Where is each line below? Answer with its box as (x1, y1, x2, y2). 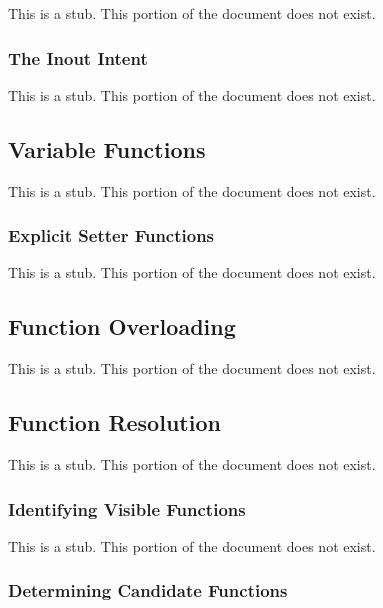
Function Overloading (8, 311, 236, 342)
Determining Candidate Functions (8, 578, 288, 603)
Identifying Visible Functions (8, 496, 246, 521)
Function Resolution (8, 407, 221, 438)
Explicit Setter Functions (8, 223, 215, 248)
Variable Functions (8, 133, 206, 164)
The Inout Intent (8, 45, 148, 70)
